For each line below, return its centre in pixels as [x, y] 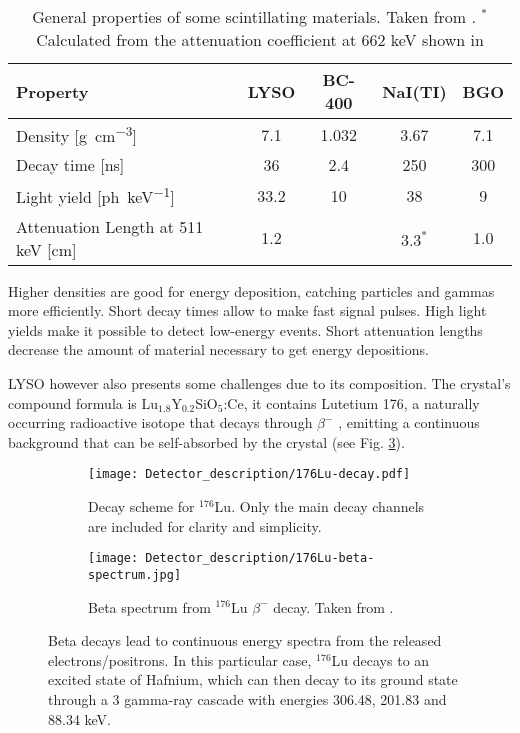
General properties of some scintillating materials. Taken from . [254, 16]
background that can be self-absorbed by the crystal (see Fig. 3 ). [206, 441]
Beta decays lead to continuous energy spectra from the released [245, 640]
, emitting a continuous [409, 422]
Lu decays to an [380, 659]
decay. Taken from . [333, 606]
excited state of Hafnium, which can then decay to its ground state [253, 679]
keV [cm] [46, 249]
